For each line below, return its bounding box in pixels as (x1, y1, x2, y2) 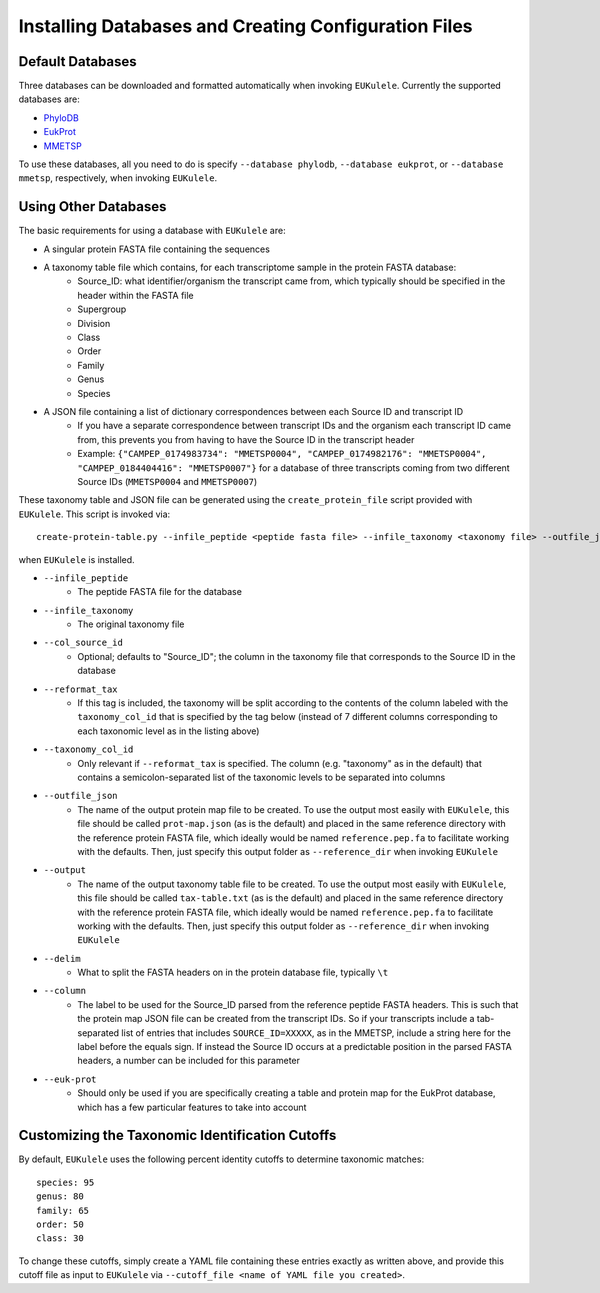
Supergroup (77, 303, 127, 315)
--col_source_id (43, 637, 124, 649)
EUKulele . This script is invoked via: (18, 508, 171, 520)
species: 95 (36, 1176, 95, 1188)
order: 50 (36, 1219, 84, 1230)
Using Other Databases (18, 198, 167, 215)
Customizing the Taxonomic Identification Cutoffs (18, 1127, 337, 1144)
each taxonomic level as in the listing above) (77, 725, 260, 737)
